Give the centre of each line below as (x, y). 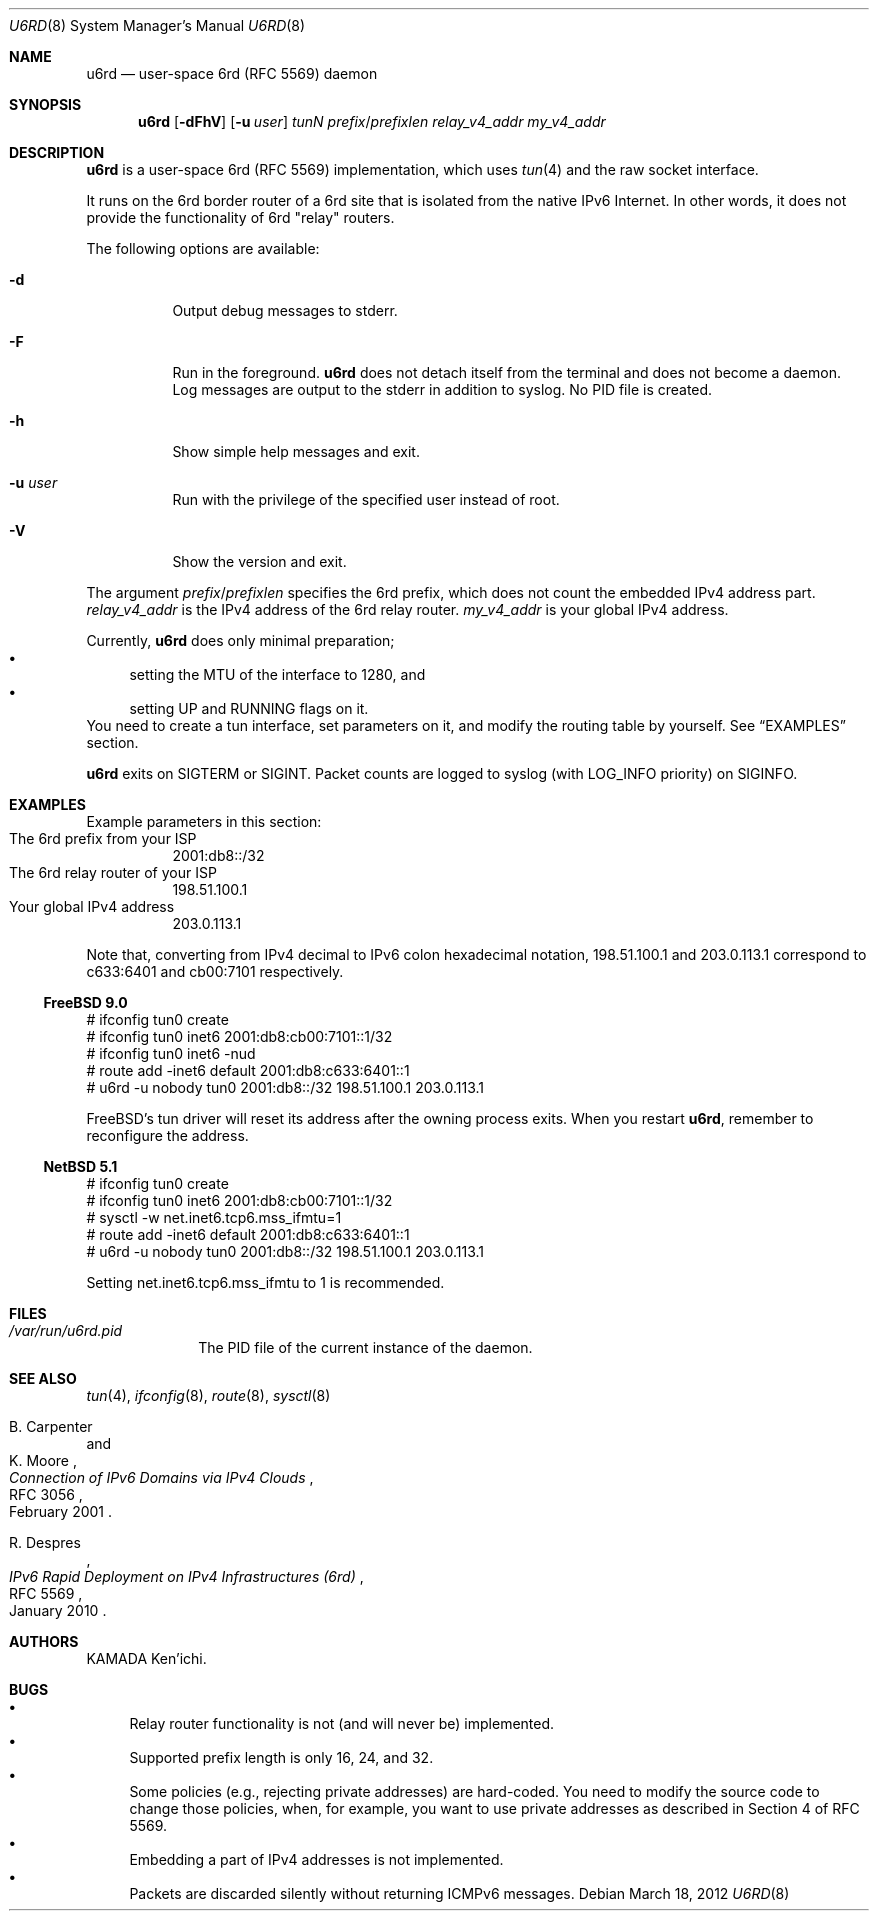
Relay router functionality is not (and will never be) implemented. (342, 1723)
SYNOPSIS (45, 104)
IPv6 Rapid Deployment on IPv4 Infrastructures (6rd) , (186, 1576)
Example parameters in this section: (204, 821)
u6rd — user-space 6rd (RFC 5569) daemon (232, 73)
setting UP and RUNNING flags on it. (249, 708)
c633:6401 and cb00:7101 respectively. (215, 971)
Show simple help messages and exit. (296, 451)
